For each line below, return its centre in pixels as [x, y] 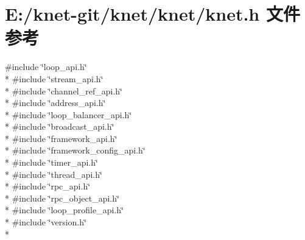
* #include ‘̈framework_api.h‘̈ [61, 138]
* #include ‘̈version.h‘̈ [46, 222]
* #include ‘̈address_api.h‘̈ [55, 103]
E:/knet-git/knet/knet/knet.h [132, 14]
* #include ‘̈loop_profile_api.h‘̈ [64, 210]
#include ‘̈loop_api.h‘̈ [46, 67]
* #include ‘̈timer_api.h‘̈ [51, 162]
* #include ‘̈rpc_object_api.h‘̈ [62, 198]
